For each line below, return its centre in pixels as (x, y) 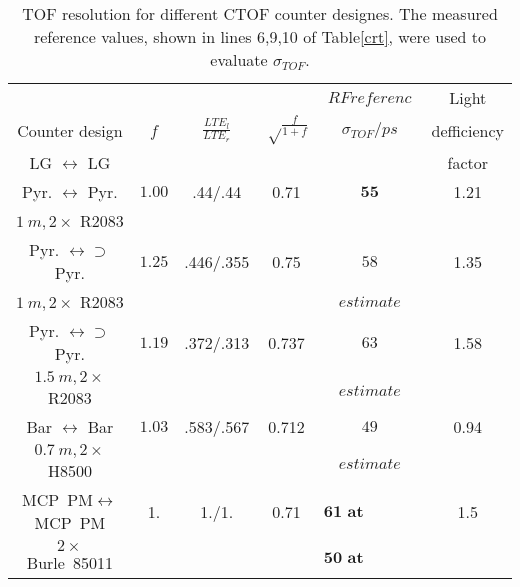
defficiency (467, 130)
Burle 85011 (69, 563)
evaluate (239, 59)
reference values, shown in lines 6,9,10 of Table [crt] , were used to (260, 36)
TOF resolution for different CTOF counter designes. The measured (260, 13)
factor (468, 163)
